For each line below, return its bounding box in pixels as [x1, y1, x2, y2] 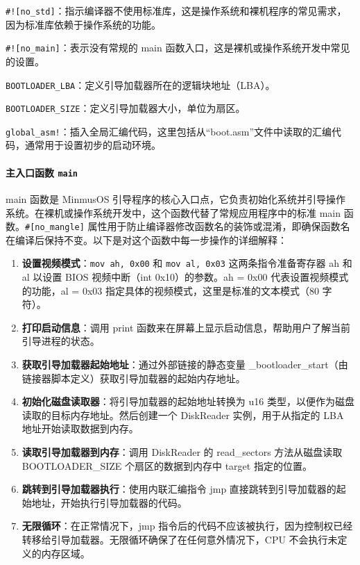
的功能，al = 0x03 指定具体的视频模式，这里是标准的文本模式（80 [22, 283, 319, 297]
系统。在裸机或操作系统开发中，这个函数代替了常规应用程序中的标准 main [6, 205, 341, 220]
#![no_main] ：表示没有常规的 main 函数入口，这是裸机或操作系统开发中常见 [6, 40, 350, 55]
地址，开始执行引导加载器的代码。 [31, 495, 187, 509]
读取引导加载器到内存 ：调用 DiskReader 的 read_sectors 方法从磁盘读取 [22, 444, 343, 459]
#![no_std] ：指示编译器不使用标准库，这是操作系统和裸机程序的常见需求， [6, 3, 347, 17]
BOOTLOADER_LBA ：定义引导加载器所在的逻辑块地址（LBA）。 [6, 77, 275, 92]
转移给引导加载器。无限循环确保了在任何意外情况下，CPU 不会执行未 [22, 532, 338, 546]
